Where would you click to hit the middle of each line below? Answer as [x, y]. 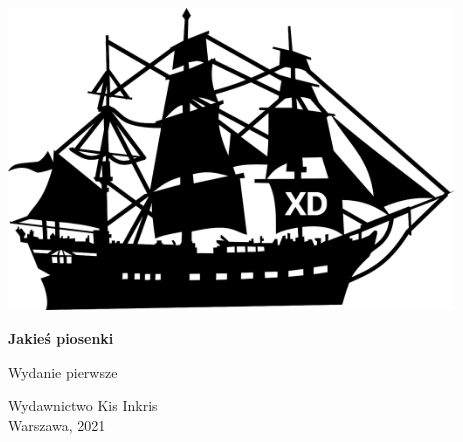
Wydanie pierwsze [63, 371]
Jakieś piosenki [61, 337]
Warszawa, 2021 [57, 424]
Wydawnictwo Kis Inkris [83, 405]
